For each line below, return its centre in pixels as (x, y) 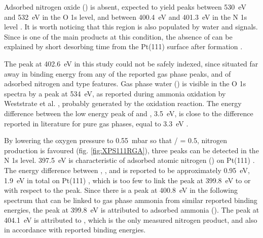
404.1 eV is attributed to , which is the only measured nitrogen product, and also (131, 219)
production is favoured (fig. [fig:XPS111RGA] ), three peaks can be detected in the (131, 150)
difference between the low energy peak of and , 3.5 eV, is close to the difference (129, 113)
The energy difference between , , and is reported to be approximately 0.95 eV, (127, 170)
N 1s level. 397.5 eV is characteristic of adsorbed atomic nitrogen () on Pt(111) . (129, 160)
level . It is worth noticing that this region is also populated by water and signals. (131, 27)
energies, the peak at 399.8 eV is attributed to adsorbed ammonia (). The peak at (132, 210)
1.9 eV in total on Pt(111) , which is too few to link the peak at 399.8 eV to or (127, 180)
